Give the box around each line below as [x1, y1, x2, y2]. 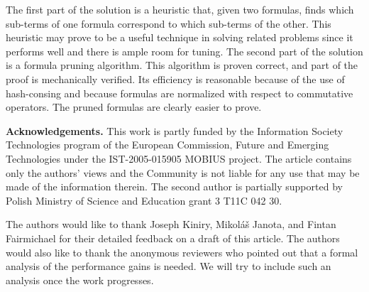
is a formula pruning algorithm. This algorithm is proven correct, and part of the [6, 58, 358, 72]
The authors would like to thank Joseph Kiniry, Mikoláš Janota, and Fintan [6, 217, 336, 232]
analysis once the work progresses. [6, 272, 154, 287]
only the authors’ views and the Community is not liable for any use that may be [6, 165, 360, 180]
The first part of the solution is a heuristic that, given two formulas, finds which [6, 2, 354, 16]
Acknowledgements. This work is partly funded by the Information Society [6, 123, 343, 138]
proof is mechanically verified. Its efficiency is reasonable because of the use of [6, 71, 345, 86]
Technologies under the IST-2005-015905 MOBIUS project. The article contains [6, 151, 352, 166]
